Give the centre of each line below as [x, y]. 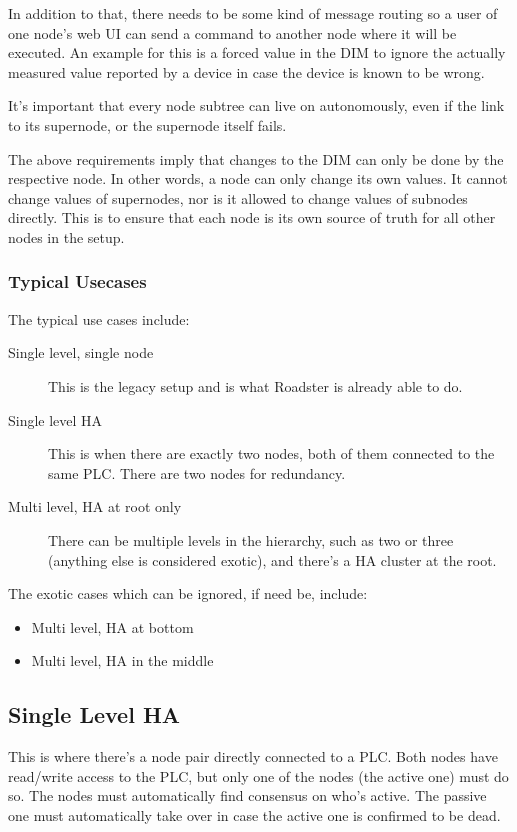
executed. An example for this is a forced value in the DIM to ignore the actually [257, 52]
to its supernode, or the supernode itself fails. [147, 124]
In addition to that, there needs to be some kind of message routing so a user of [253, 13]
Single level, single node [81, 352]
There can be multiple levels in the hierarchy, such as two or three [251, 539]
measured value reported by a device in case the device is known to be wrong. [246, 71]
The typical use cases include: [99, 318]
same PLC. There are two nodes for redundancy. [197, 472]
